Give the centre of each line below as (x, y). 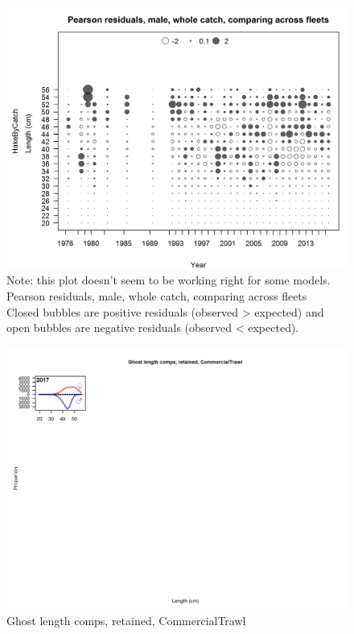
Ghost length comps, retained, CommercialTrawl (126, 621)
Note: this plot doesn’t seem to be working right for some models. (169, 280)
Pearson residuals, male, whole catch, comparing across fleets (157, 296)
